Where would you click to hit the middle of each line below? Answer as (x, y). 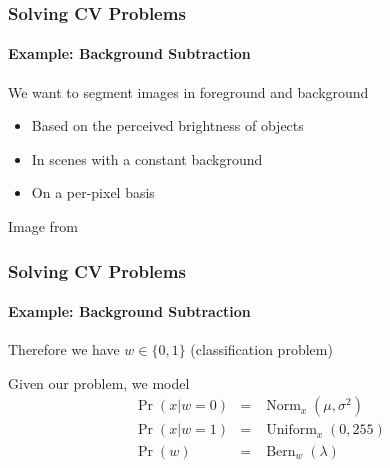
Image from (43, 226)
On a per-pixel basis (93, 192)
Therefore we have (64, 349)
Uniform (291, 430)
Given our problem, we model (99, 382)
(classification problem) (261, 349)
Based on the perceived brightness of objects (167, 125)
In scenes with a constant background (147, 158)
